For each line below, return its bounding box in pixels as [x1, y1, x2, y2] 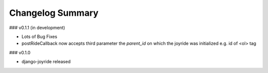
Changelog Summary [9, 7, 99, 18]
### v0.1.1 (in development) [9, 25, 66, 31]
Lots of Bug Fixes [21, 34, 58, 39]
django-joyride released [21, 59, 71, 65]
